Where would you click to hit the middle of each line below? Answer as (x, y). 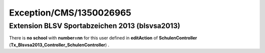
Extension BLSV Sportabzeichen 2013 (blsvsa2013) (95, 26)
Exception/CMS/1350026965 (70, 13)
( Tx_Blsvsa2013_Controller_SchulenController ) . (59, 45)
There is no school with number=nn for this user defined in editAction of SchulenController (103, 38)
